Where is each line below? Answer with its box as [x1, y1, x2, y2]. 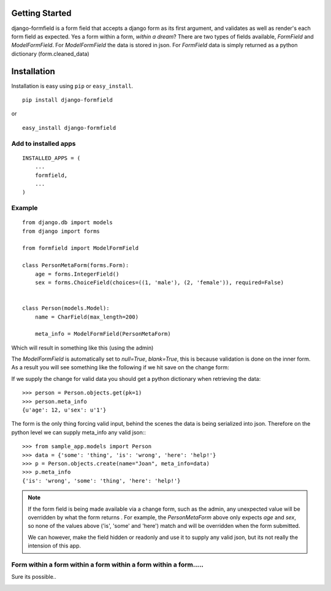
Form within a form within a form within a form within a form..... [11, 560, 204, 569]
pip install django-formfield [22, 96, 113, 104]
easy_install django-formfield [22, 124, 116, 131]
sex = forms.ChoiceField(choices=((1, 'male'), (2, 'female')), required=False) [34, 279, 284, 286]
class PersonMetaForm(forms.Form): [22, 262, 129, 269]
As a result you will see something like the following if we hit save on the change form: [11, 364, 229, 371]
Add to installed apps [11, 139, 76, 148]
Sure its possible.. [11, 573, 56, 581]
